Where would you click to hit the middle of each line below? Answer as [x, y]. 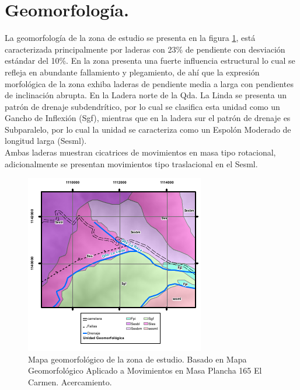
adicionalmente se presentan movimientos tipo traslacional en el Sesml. [131, 163]
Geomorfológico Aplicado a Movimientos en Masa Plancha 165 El [145, 370]
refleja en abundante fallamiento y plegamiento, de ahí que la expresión [132, 72]
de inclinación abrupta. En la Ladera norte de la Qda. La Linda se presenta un [146, 95]
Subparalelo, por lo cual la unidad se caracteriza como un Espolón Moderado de [148, 129]
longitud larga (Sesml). [46, 141]
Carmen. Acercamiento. [70, 382]
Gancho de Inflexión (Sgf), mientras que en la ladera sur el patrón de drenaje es [148, 118]
